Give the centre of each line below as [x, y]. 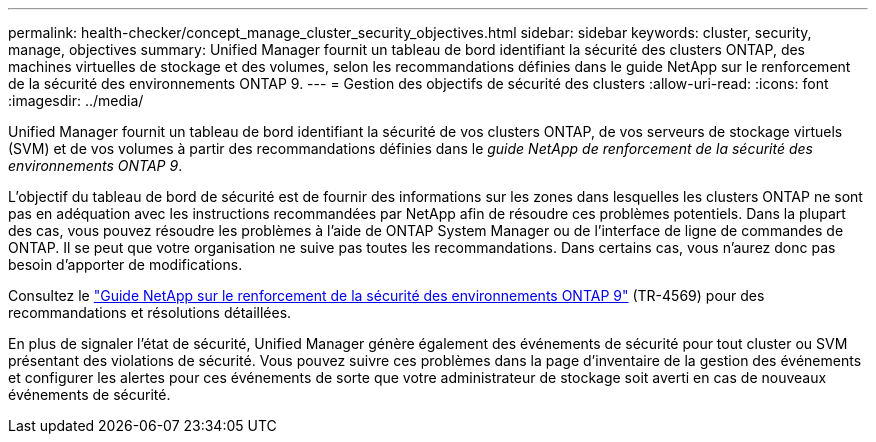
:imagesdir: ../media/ [76, 100]
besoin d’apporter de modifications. [125, 264]
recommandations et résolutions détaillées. [150, 312]
